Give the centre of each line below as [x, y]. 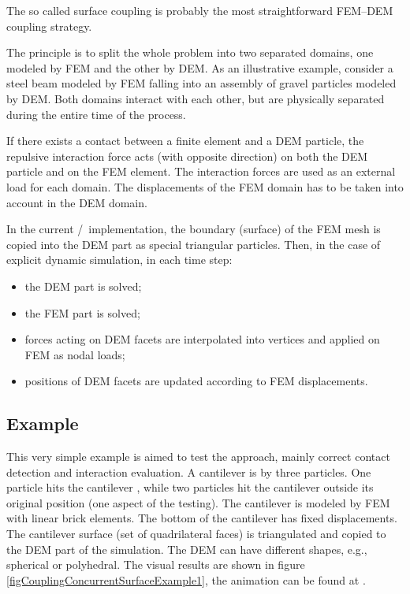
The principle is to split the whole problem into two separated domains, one [190, 52]
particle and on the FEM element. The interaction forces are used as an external [201, 171]
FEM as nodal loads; [75, 354]
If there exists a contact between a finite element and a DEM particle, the [185, 141]
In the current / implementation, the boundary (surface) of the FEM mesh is [194, 229]
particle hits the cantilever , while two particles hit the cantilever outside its [190, 487]
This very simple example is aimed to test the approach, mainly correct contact [198, 457]
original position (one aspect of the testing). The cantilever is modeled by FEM [198, 502]
